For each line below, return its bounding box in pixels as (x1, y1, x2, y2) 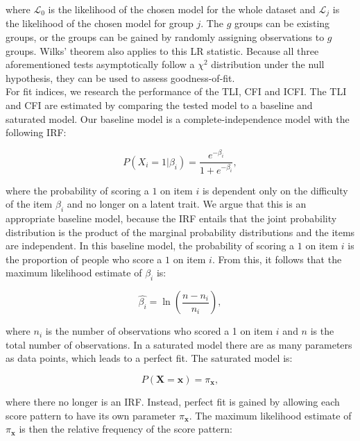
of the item (6, 197, 53, 211)
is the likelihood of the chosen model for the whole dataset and (48, 2, 316, 16)
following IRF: (6, 125, 67, 140)
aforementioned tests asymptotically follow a (6, 57, 195, 72)
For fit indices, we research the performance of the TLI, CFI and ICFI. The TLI (6, 84, 347, 99)
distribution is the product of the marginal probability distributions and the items (6, 224, 355, 239)
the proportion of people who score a (6, 251, 162, 266)
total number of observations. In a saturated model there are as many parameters (6, 337, 352, 351)
